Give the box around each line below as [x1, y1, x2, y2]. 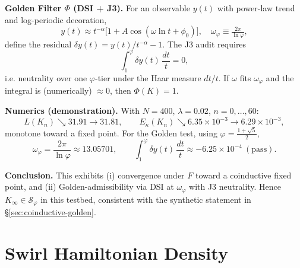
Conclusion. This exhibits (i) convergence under [5, 168, 185, 181]
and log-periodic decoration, [5, 13, 107, 25]
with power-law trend [217, 2, 295, 14]
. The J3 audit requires [162, 38, 247, 50]
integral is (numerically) [5, 84, 92, 97]
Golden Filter [5, 2, 62, 14]
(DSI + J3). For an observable [73, 2, 190, 14]
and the [266, 71, 294, 84]
